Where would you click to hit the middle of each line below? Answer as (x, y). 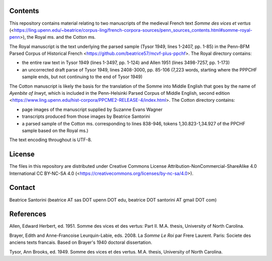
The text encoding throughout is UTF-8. (51, 140)
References (28, 214)
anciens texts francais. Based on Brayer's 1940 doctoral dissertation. (81, 242)
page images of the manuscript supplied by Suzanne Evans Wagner (92, 109)
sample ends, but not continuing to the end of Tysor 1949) (82, 77)
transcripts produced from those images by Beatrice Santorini (86, 116)
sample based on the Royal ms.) (55, 130)
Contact (22, 188)
